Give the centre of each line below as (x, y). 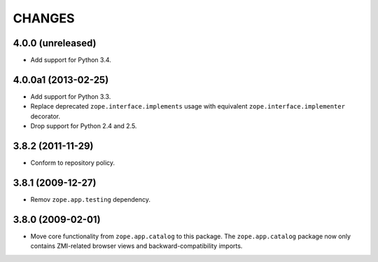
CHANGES (44, 18)
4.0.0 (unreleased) (55, 43)
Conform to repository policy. (73, 163)
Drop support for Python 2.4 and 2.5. (84, 126)
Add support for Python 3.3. (71, 96)
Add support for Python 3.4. (71, 60)
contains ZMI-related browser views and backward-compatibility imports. (136, 246)
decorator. (45, 116)
